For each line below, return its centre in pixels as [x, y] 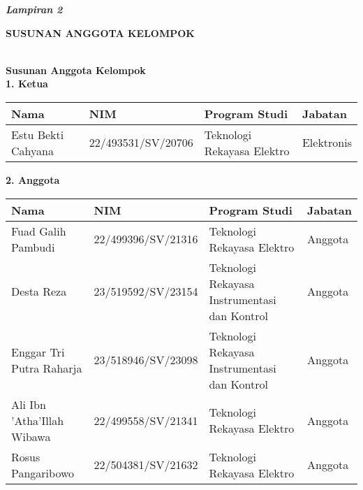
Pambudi [33, 247]
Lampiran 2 [34, 9]
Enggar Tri [38, 352]
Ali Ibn [29, 404]
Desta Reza [39, 291]
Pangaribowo [43, 473]
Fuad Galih [39, 231]
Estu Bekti [38, 134]
